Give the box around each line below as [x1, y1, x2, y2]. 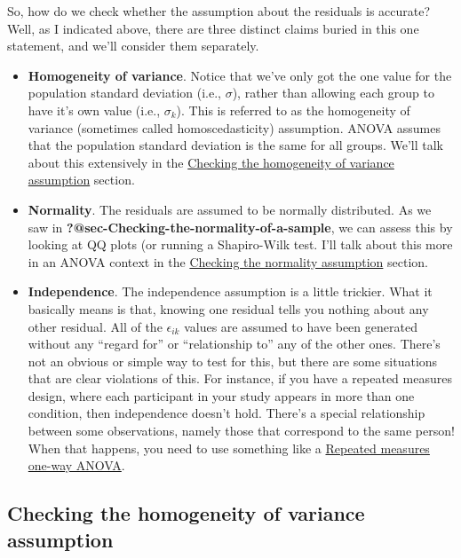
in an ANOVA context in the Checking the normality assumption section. [28, 252, 429, 271]
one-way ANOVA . [28, 456, 125, 475]
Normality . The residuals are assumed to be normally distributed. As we [28, 200, 432, 218]
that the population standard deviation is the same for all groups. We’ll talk [28, 136, 443, 154]
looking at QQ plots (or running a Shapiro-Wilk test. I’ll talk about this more [28, 235, 453, 254]
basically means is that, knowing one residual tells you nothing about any [28, 299, 429, 318]
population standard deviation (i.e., [28, 83, 221, 102]
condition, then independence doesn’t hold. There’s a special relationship [28, 404, 425, 422]
